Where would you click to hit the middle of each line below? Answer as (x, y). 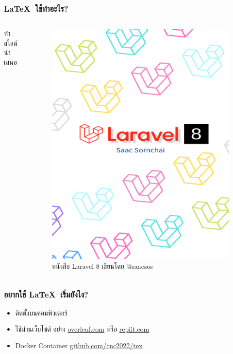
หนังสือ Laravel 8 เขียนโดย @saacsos (102, 266)
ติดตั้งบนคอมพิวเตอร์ (41, 312)
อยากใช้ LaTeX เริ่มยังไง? (46, 294)
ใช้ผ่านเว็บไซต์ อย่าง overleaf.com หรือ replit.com (82, 329)
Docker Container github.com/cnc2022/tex (79, 345)
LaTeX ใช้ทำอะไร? (36, 8)
